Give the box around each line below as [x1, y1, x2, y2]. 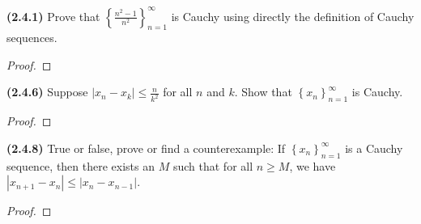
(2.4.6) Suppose [6, 83, 88, 100]
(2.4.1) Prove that [6, 7, 100, 24]
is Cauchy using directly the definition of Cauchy [171, 7, 415, 24]
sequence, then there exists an [6, 157, 155, 174]
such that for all [172, 157, 253, 174]
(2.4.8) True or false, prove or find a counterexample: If [6, 139, 286, 156]
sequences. [6, 29, 57, 46]
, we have [289, 157, 336, 174]
